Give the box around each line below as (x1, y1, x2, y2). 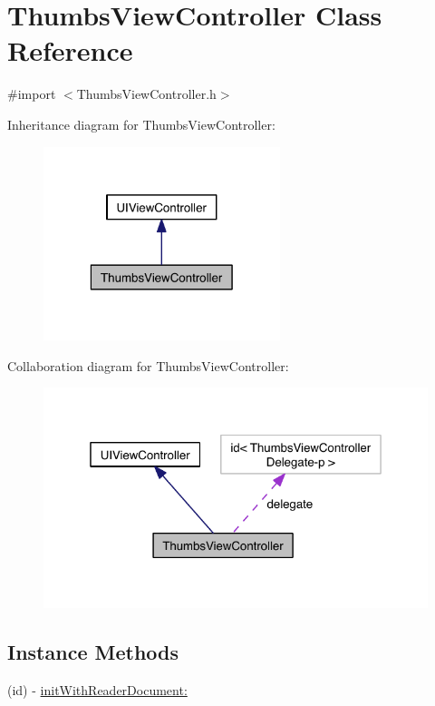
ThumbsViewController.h (76, 84, 217, 103)
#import (7, 84, 56, 103)
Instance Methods (7, 638, 179, 666)
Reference (7, 32, 133, 69)
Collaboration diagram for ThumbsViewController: (7, 356, 289, 375)
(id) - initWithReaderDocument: (7, 681, 188, 700)
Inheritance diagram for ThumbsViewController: (7, 114, 275, 133)
